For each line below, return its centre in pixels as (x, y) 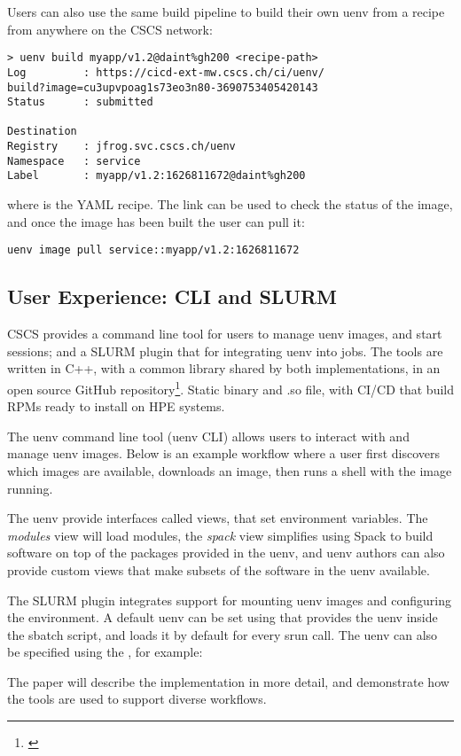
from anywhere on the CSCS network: (110, 29)
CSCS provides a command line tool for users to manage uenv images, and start (225, 334)
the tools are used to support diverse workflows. (137, 699)
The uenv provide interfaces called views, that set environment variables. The (218, 518)
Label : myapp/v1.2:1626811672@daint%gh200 (156, 176)
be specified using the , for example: (105, 652)
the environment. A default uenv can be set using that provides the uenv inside (223, 617)
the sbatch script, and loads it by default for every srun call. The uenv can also (223, 634)
